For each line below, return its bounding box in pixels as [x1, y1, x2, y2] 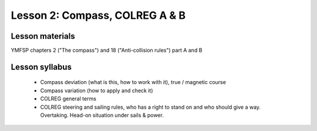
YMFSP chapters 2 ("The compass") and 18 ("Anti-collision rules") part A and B [11, 47, 203, 54]
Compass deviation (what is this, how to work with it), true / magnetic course [40, 79, 226, 86]
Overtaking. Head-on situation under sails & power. [40, 112, 164, 119]
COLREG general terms [40, 95, 97, 102]
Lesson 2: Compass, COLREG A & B [11, 9, 186, 22]
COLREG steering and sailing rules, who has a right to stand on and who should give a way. [40, 103, 261, 110]
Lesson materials [11, 31, 76, 41]
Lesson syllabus [11, 62, 72, 72]
